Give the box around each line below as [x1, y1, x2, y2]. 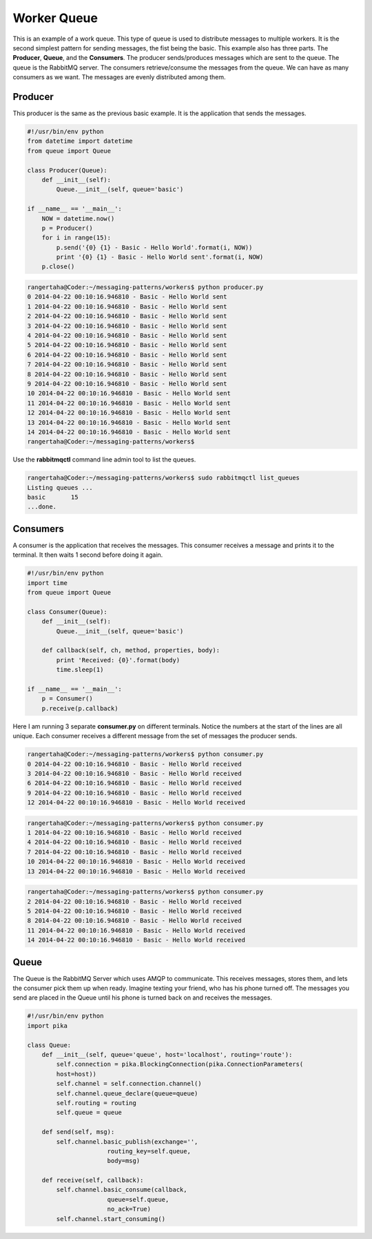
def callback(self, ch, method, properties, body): [41, 646, 220, 655]
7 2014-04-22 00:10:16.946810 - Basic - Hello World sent [27, 361, 227, 368]
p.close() [41, 263, 75, 270]
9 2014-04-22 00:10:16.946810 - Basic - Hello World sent [27, 379, 227, 388]
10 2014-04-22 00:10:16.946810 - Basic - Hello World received [27, 858, 246, 866]
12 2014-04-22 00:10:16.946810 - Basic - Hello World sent [27, 409, 231, 417]
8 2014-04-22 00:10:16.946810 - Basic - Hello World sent [27, 370, 227, 378]
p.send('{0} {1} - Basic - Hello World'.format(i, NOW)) [56, 244, 253, 251]
